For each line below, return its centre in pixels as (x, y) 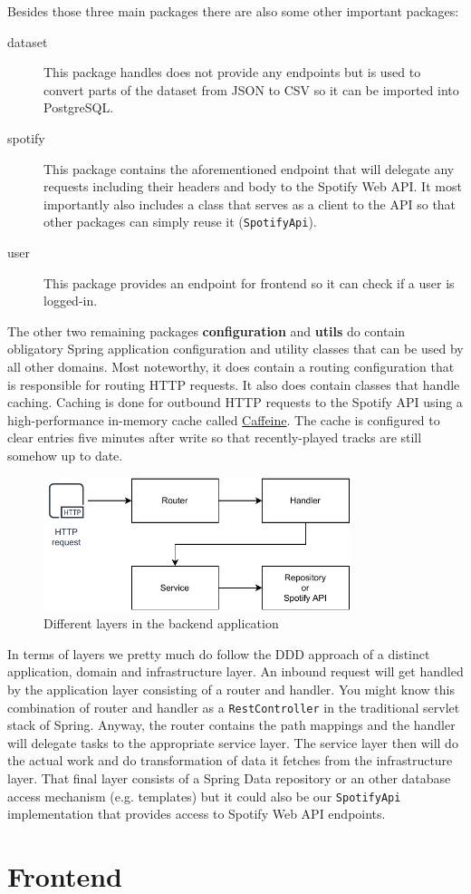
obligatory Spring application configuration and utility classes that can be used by (235, 349)
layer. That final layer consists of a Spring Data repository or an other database (229, 778)
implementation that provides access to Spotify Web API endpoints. (197, 814)
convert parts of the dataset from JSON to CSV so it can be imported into (251, 89)
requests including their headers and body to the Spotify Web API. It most (253, 186)
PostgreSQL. (79, 107)
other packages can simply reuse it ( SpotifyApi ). (180, 222)
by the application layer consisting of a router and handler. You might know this (231, 690)
